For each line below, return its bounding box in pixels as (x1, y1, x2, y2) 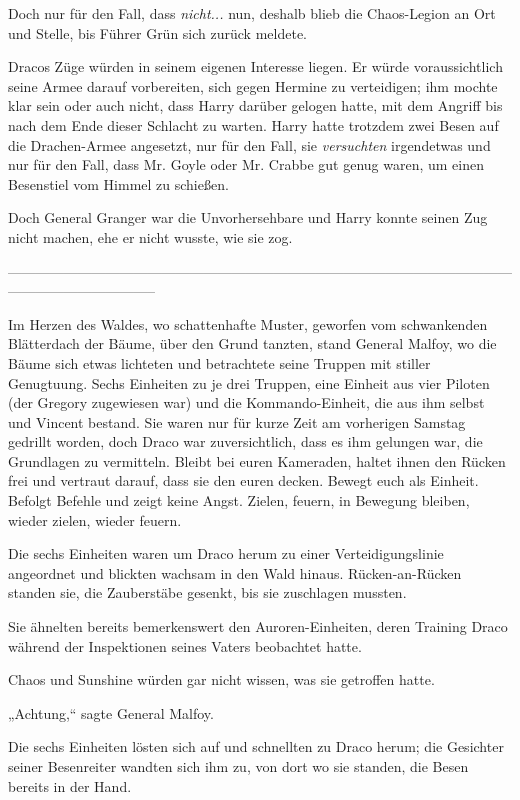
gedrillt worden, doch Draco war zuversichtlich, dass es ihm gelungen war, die (8, 431, 483, 452)
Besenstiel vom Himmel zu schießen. (8, 173, 229, 194)
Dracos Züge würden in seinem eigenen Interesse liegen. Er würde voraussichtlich (8, 56, 503, 77)
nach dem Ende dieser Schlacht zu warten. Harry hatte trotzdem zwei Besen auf (8, 114, 499, 135)
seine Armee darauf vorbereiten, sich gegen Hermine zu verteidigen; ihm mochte (8, 75, 498, 96)
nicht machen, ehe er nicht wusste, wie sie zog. (8, 226, 293, 247)
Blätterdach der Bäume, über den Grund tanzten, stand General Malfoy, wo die (8, 333, 497, 354)
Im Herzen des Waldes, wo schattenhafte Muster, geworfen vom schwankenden (8, 313, 488, 334)
